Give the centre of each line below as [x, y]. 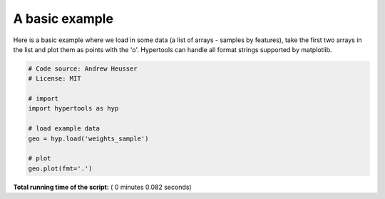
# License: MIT [55, 79]
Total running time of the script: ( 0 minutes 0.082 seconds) [102, 187]
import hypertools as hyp [73, 108]
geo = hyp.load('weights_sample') [88, 138]
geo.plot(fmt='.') [60, 168]
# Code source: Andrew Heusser [83, 68]
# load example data [64, 129]
